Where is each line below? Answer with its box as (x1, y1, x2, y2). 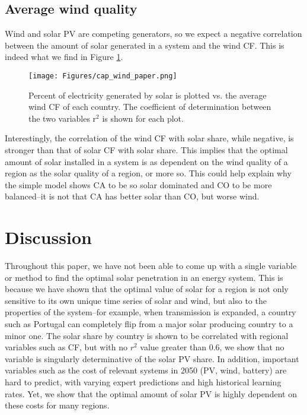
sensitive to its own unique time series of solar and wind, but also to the (5, 294, 267, 306)
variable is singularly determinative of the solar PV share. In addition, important (5, 352, 299, 365)
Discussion (5, 225, 92, 249)
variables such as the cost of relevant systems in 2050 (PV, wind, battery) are (5, 364, 287, 376)
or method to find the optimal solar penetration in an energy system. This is (5, 271, 283, 283)
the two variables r (28, 112, 97, 124)
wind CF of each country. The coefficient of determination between (28, 100, 271, 113)
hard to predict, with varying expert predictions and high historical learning (5, 376, 282, 388)
